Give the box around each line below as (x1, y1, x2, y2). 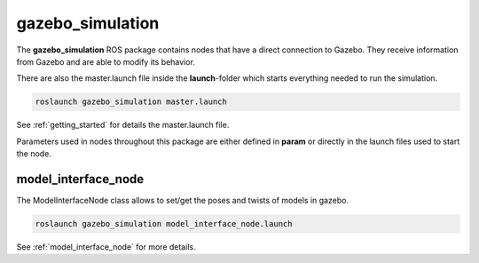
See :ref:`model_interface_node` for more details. (16, 241, 196, 252)
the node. (16, 148, 52, 159)
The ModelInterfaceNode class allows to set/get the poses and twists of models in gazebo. (16, 195, 349, 205)
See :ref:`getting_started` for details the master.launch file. (16, 120, 230, 131)
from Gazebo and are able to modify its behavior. (16, 56, 195, 67)
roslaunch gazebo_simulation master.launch (35, 97, 228, 107)
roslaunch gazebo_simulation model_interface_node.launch (35, 219, 293, 228)
